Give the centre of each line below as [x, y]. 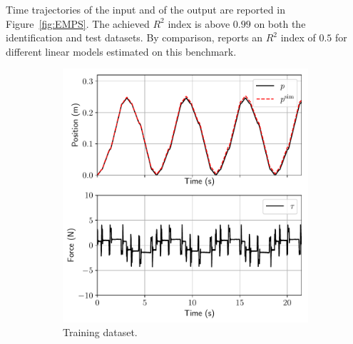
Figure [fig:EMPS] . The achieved [78, 23]
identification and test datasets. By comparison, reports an [134, 37]
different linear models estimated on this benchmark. [121, 51]
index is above [199, 23]
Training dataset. [100, 332]
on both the [280, 23]
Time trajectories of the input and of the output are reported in [145, 9]
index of [298, 37]
